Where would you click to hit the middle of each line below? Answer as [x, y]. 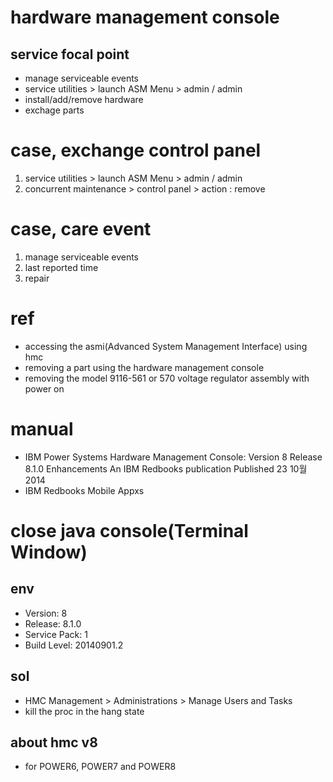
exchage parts [54, 110]
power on [44, 388]
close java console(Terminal [129, 530]
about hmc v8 [54, 742]
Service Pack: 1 [56, 634]
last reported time [61, 267]
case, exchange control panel [136, 150]
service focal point [70, 54]
